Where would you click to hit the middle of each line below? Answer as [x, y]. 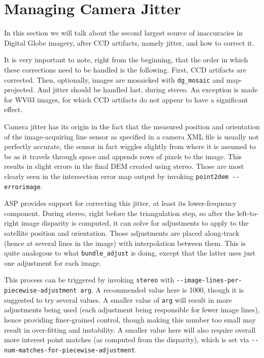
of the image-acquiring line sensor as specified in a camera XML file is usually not [131, 136]
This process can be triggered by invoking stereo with [89, 280]
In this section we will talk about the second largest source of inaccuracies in [123, 33]
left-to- [248, 213]
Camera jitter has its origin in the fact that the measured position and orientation [132, 126]
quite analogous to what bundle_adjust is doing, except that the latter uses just [130, 253]
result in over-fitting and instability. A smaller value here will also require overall [130, 329]
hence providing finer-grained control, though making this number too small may [130, 319]
